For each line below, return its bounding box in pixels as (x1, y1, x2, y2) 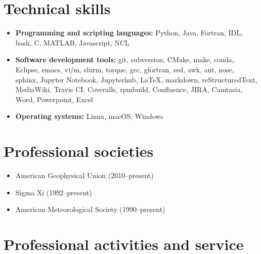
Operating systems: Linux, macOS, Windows (15, 111, 163, 121)
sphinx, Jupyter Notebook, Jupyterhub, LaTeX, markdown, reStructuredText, (15, 74, 257, 84)
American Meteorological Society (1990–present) (15, 204, 165, 215)
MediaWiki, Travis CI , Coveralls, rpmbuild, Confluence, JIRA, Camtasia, (15, 84, 243, 95)
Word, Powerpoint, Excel (15, 94, 93, 104)
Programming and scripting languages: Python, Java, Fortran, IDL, (15, 27, 243, 38)
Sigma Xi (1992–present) (15, 187, 92, 197)
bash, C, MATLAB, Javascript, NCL (15, 37, 129, 48)
